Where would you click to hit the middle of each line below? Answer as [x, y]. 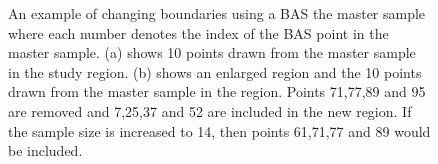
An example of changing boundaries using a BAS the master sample [217, 13]
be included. [45, 150]
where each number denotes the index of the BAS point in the [198, 32]
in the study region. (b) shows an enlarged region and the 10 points [215, 71]
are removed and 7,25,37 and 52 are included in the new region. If [210, 110]
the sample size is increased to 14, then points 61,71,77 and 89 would [219, 130]
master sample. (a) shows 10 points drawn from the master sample [212, 52]
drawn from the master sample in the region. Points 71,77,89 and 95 [217, 91]
